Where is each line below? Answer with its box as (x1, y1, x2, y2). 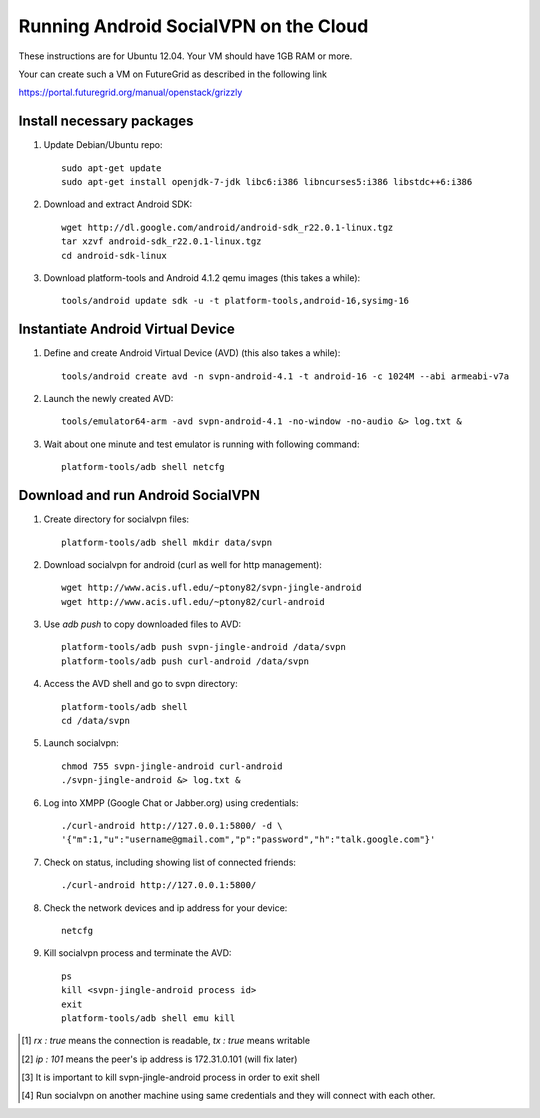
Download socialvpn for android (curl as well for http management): (43, 558, 322, 570)
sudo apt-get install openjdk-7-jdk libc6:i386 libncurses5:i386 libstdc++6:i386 (61, 176, 473, 188)
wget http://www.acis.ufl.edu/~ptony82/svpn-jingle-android (61, 582, 362, 594)
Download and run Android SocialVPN (18, 487, 260, 504)
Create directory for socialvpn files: (43, 513, 190, 525)
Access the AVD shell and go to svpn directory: (43, 678, 239, 690)
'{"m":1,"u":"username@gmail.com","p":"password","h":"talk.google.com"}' (61, 834, 436, 845)
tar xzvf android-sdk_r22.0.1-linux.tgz (61, 236, 262, 247)
